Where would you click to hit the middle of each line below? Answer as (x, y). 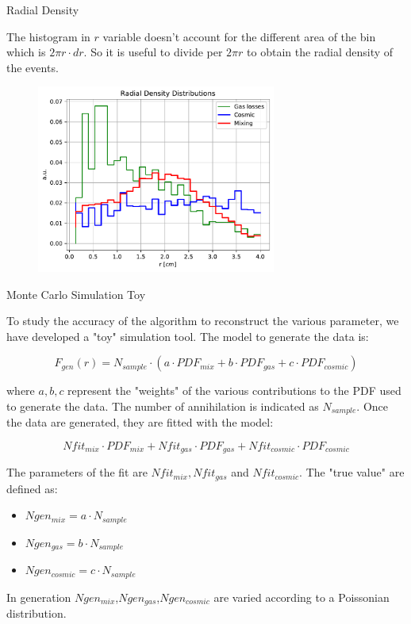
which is (26, 52)
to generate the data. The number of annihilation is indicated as (163, 406)
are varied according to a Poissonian (302, 597)
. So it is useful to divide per (153, 52)
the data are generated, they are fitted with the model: (140, 422)
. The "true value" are (352, 472)
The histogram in (48, 36)
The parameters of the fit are (77, 472)
